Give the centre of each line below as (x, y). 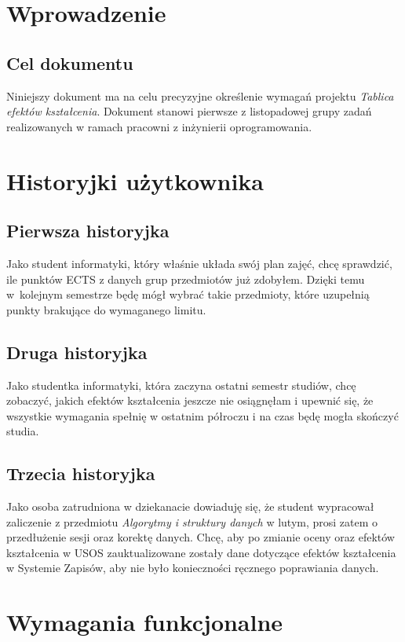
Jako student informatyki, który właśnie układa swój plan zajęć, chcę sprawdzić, (199, 263)
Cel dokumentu (70, 62)
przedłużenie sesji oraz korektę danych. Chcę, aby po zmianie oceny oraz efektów (201, 537)
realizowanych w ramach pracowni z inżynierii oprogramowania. (159, 126)
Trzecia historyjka (81, 473)
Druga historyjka (77, 352)
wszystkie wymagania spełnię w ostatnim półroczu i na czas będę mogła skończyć (202, 415)
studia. (23, 431)
